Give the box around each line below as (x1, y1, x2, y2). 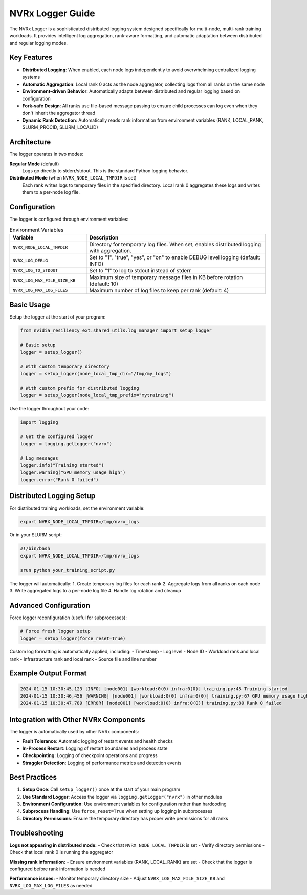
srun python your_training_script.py (20, 567, 115, 573)
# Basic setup (20, 342, 56, 348)
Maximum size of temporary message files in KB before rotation (89, 273, 243, 281)
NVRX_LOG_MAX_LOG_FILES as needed (9, 882, 93, 888)
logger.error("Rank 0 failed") (20, 477, 99, 482)
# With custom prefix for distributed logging (20, 385, 139, 391)
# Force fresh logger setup (20, 628, 91, 634)
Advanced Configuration (9, 601, 91, 610)
